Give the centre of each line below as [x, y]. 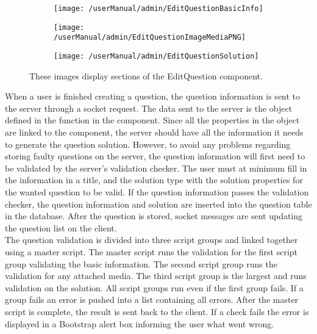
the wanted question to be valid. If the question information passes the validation [157, 191]
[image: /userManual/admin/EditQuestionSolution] [156, 56]
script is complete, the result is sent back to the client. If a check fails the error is [157, 311]
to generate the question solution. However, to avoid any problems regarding [148, 144]
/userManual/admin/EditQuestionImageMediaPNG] [150, 38]
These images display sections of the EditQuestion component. [146, 75]
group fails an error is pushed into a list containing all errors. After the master [152, 300]
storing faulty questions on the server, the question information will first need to [155, 156]
